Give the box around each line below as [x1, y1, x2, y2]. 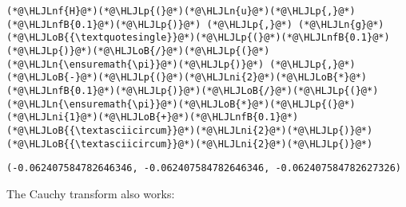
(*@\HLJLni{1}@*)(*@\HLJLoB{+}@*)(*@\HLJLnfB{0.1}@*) [6, 111, 299, 123]
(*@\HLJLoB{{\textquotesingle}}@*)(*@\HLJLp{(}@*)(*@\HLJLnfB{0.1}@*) [6, 32, 390, 44]
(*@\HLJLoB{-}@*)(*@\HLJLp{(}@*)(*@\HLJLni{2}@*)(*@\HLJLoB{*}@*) [6, 72, 368, 84]
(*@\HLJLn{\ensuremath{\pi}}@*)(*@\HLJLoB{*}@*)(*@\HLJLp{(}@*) [6, 98, 356, 110]
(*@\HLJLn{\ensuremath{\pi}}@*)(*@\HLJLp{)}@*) [6, 58, 265, 70]
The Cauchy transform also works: [6, 185, 175, 201]
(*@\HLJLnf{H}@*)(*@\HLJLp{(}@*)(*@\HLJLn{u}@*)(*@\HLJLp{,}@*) [6, 6, 356, 17]
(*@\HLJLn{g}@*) [298, 18, 384, 30]
